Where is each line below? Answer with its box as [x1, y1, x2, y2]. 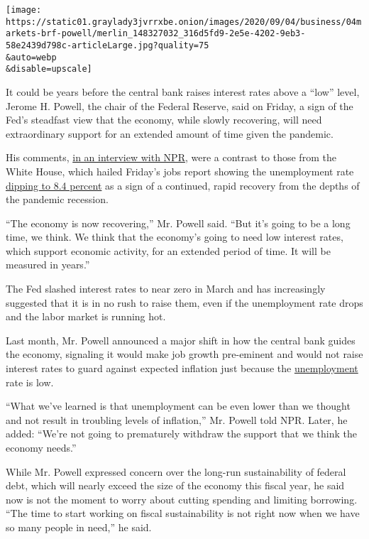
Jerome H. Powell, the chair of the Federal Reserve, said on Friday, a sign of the [6, 98, 353, 113]
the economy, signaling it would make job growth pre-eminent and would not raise [6, 347, 363, 361]
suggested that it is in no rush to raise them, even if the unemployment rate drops [6, 295, 363, 310]
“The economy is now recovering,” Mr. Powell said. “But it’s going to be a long [6, 215, 351, 230]
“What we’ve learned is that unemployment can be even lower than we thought [6, 398, 351, 413]
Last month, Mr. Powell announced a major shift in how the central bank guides [6, 332, 356, 347]
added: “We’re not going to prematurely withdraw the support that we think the [6, 426, 357, 441]
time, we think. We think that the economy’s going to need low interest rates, [6, 229, 343, 244]
